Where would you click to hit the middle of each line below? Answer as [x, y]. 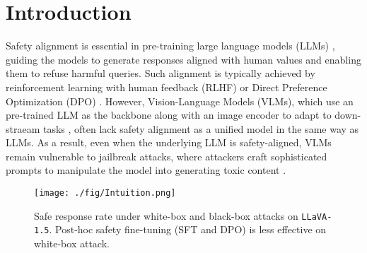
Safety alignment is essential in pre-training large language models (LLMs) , [170, 46]
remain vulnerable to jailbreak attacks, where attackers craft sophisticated [167, 156]
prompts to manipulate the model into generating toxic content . [146, 170]
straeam [23, 128]
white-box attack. [72, 243]
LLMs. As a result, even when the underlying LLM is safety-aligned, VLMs [169, 142]
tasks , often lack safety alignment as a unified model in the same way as [201, 128]
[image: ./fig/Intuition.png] [105, 193]
